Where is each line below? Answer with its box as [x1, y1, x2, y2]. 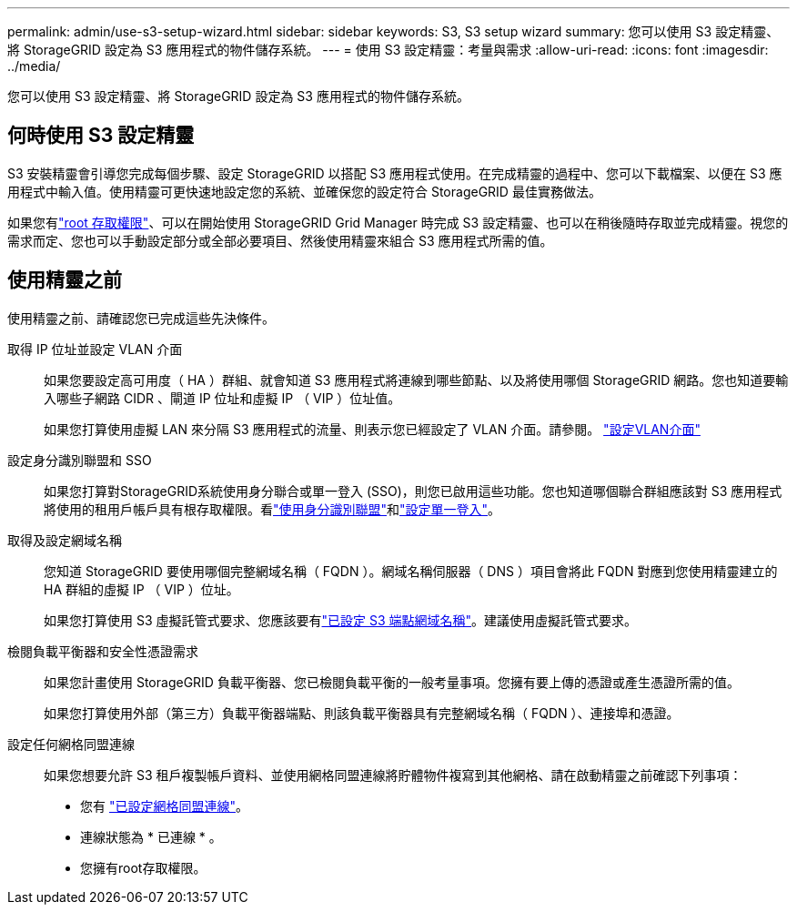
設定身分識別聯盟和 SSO [7, 451, 152, 468]
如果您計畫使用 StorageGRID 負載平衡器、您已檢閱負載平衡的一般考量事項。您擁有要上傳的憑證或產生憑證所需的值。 [44, 674, 740, 690]
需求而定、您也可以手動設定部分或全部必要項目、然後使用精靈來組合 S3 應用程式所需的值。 [7, 232, 553, 248]
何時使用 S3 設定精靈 [7, 124, 195, 147]
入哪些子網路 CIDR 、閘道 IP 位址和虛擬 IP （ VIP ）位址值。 [44, 390, 401, 406]
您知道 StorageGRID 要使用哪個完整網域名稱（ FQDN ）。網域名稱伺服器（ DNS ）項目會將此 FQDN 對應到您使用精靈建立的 [44, 562, 778, 579]
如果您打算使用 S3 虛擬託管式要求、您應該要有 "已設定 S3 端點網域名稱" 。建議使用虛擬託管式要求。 [44, 612, 638, 628]
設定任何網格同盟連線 [7, 735, 135, 752]
